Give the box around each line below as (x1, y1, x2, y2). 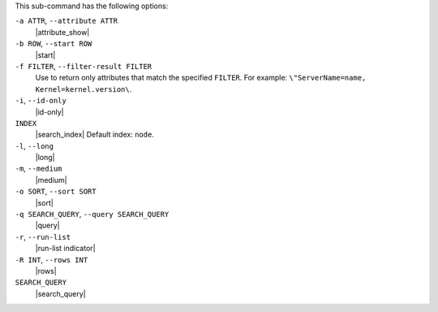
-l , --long (15, 141, 54, 150)
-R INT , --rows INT (15, 254, 88, 264)
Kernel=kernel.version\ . (35, 84, 132, 93)
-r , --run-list (15, 232, 71, 241)
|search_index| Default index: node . (35, 130, 154, 140)
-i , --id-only (15, 96, 67, 106)
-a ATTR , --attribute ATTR (15, 16, 118, 26)
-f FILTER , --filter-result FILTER (15, 61, 152, 71)
